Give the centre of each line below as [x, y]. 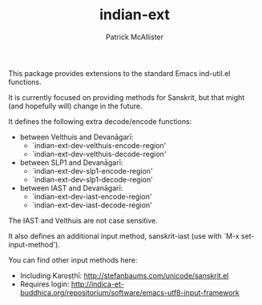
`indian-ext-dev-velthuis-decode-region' [99, 154]
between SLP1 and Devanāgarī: [71, 163]
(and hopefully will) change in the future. [75, 106]
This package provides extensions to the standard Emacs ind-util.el [119, 73]
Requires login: [44, 284]
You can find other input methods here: [73, 260]
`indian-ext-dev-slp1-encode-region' [93, 171]
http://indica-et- [97, 284]
